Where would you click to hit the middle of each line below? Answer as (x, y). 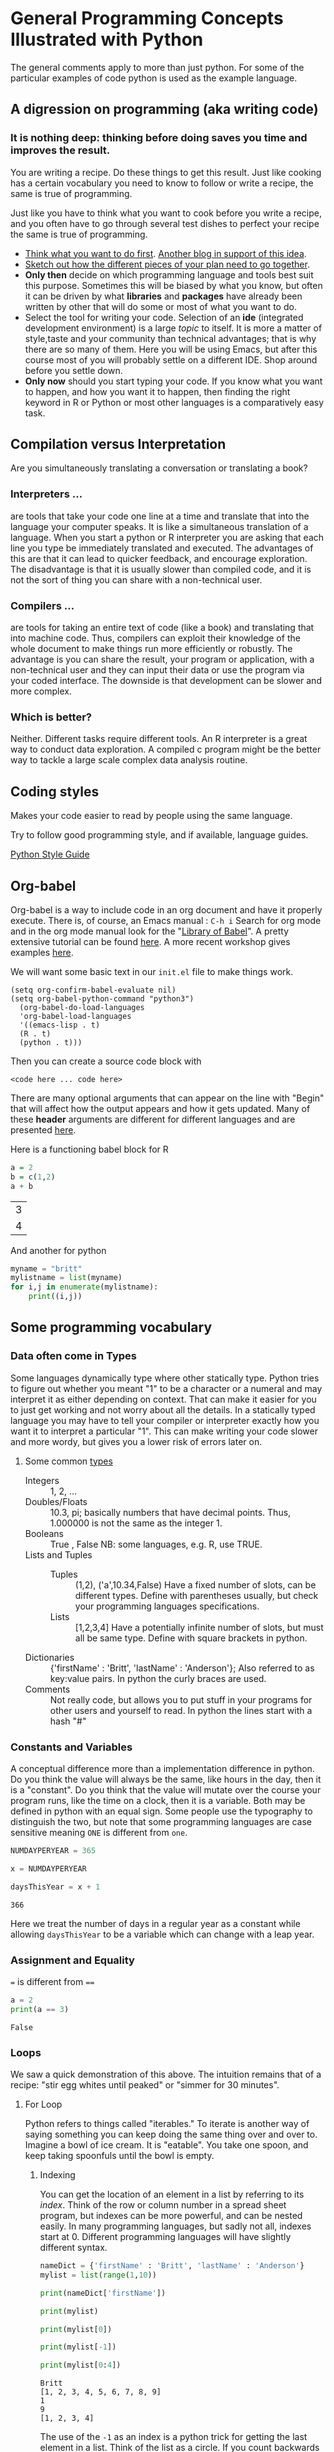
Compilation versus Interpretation (118, 444)
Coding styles (55, 791)
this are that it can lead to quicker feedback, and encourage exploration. (159, 558)
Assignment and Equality (72, 1960)
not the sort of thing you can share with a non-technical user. (136, 579)
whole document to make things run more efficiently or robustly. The (151, 649)
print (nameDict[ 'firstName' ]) (103, 2293)
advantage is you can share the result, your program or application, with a (162, 659)
